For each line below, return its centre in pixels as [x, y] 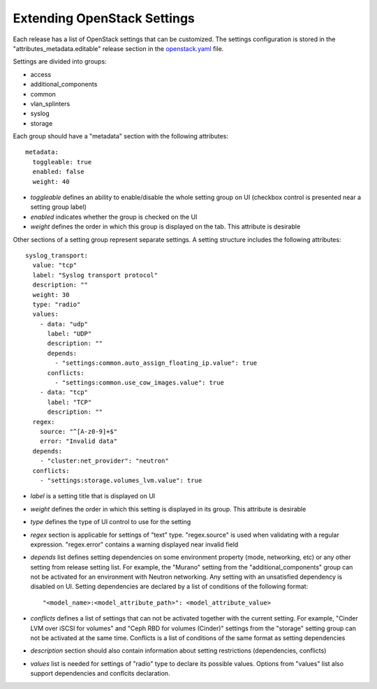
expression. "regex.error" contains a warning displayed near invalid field [134, 544]
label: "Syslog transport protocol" [95, 275]
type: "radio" [57, 304]
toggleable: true [62, 162]
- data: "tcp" [64, 392]
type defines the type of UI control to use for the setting [111, 522]
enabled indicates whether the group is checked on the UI [114, 217]
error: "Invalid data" [79, 441]
